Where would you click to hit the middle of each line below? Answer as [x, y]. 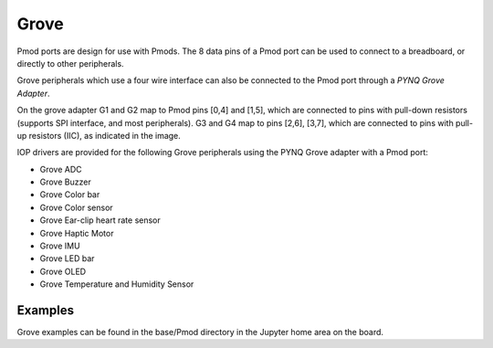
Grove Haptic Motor [77, 233]
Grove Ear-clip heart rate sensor [100, 220]
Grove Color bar [70, 195]
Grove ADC [61, 169]
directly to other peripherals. [70, 63]
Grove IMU [60, 246]
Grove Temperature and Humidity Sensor [117, 284]
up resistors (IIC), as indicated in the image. [99, 135]
